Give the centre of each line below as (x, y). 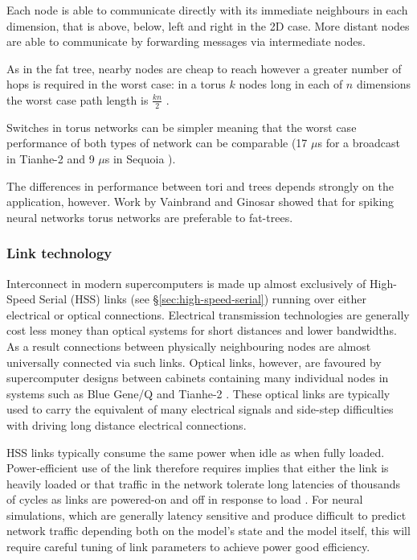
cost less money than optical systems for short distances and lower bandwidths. (202, 330)
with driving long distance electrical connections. (127, 424)
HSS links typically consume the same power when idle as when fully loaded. (196, 452)
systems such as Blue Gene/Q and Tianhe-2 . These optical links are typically (198, 393)
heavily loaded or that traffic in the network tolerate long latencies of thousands (203, 483)
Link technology (59, 253)
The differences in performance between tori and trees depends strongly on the (200, 185)
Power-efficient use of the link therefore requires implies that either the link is (198, 468)
